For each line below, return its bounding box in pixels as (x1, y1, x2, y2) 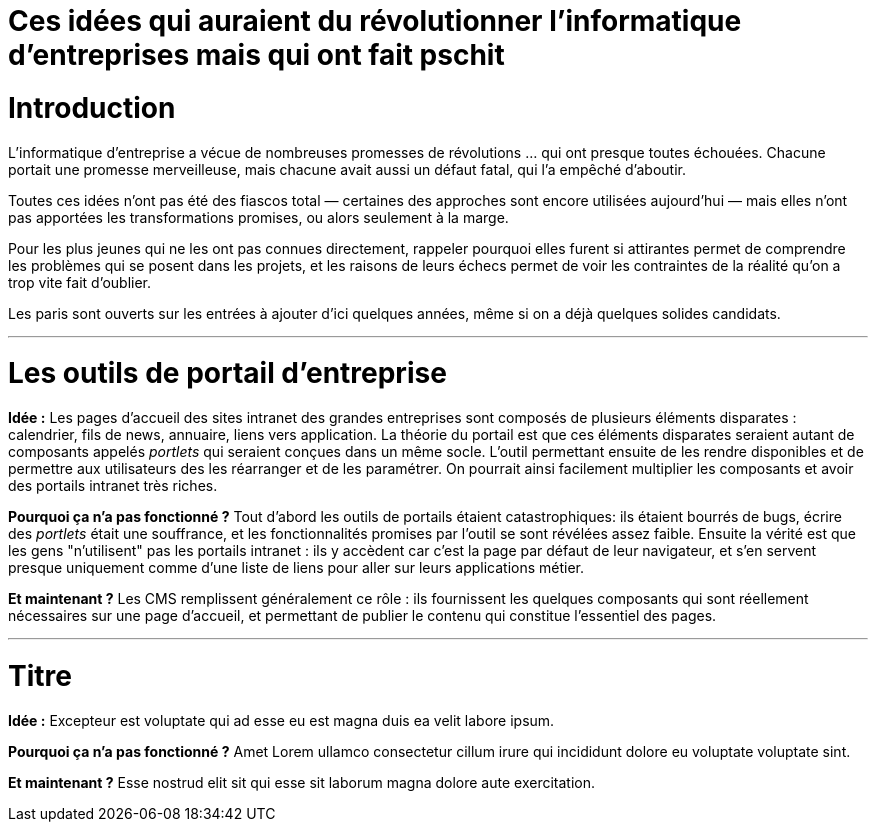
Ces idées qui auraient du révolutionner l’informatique (8, 4, 742, 38)
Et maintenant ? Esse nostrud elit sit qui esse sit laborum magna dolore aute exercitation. (8, 773, 595, 791)
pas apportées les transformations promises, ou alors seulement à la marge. (8, 208, 509, 226)
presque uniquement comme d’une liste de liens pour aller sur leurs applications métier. (8, 559, 585, 576)
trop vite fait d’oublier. (8, 273, 152, 291)
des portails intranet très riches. (8, 477, 218, 494)
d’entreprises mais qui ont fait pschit (8, 38, 505, 72)
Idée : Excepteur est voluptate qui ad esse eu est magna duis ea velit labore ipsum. (8, 711, 555, 729)
